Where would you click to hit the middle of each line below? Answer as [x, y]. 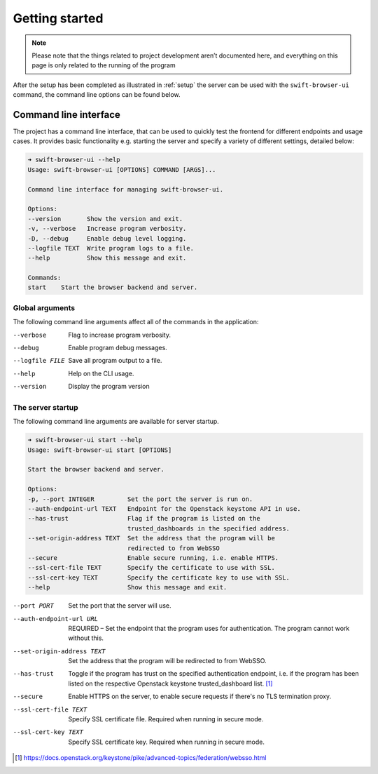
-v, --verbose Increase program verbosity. [107, 229]
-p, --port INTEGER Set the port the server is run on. [140, 499]
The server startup [45, 407]
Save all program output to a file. [115, 361]
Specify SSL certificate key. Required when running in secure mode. [167, 742]
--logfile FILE [39, 361]
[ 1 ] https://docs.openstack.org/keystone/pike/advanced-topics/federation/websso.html [141, 758]
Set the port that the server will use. [120, 606]
